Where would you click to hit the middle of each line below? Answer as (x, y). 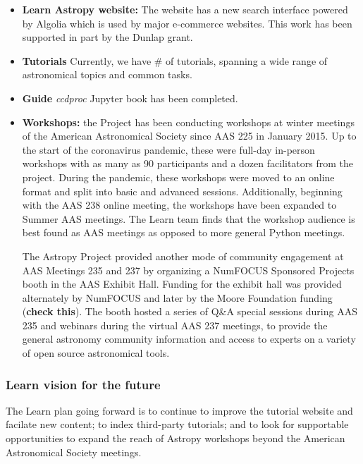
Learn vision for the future (83, 384)
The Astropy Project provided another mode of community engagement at (183, 256)
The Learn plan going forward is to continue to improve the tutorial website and (179, 410)
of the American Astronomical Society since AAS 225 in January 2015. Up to (189, 136)
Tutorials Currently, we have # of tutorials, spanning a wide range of (175, 60)
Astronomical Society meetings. (74, 452)
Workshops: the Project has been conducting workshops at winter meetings (188, 122)
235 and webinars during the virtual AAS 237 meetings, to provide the (175, 325)
